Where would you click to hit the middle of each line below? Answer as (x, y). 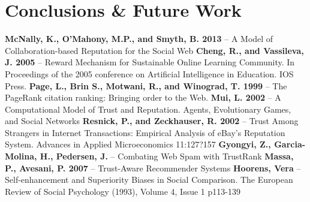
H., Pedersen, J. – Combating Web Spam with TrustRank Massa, (167, 156)
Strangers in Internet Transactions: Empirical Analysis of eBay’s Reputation (145, 132)
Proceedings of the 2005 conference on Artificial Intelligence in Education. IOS (149, 73)
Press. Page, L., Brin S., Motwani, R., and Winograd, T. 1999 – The (146, 85)
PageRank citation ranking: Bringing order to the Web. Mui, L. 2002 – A (143, 97)
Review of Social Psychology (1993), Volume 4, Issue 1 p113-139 (123, 191)
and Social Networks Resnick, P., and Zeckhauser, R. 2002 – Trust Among (152, 121)
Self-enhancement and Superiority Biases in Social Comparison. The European (149, 180)
